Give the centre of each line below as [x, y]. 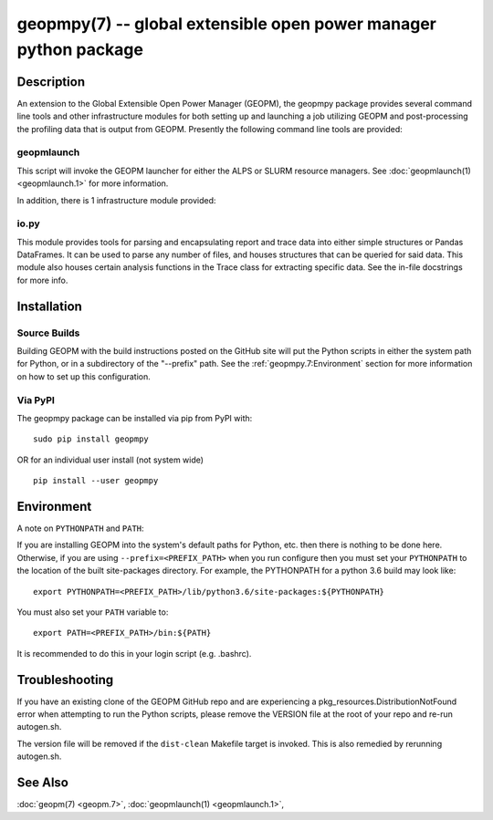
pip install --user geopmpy [96, 481]
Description [51, 82]
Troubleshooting [65, 680]
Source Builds [48, 333]
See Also [42, 783]
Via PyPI [36, 400]
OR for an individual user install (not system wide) [110, 460]
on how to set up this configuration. [84, 376]
